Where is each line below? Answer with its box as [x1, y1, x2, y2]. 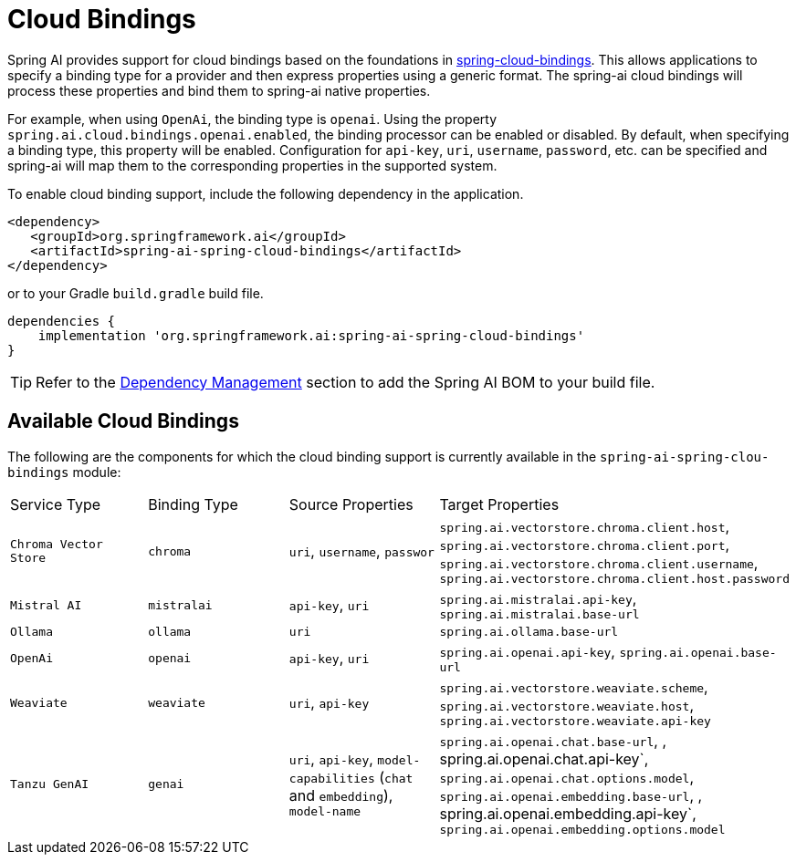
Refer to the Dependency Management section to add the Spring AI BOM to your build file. [36, 372, 655, 391]
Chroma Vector [10, 537, 103, 552]
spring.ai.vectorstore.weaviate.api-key [439, 713, 711, 728]
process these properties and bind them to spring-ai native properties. [7, 82, 431, 99]
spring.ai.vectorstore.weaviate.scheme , [439, 677, 708, 696]
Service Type [10, 494, 101, 514]
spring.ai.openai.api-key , [439, 641, 615, 660]
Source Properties [288, 494, 414, 514]
